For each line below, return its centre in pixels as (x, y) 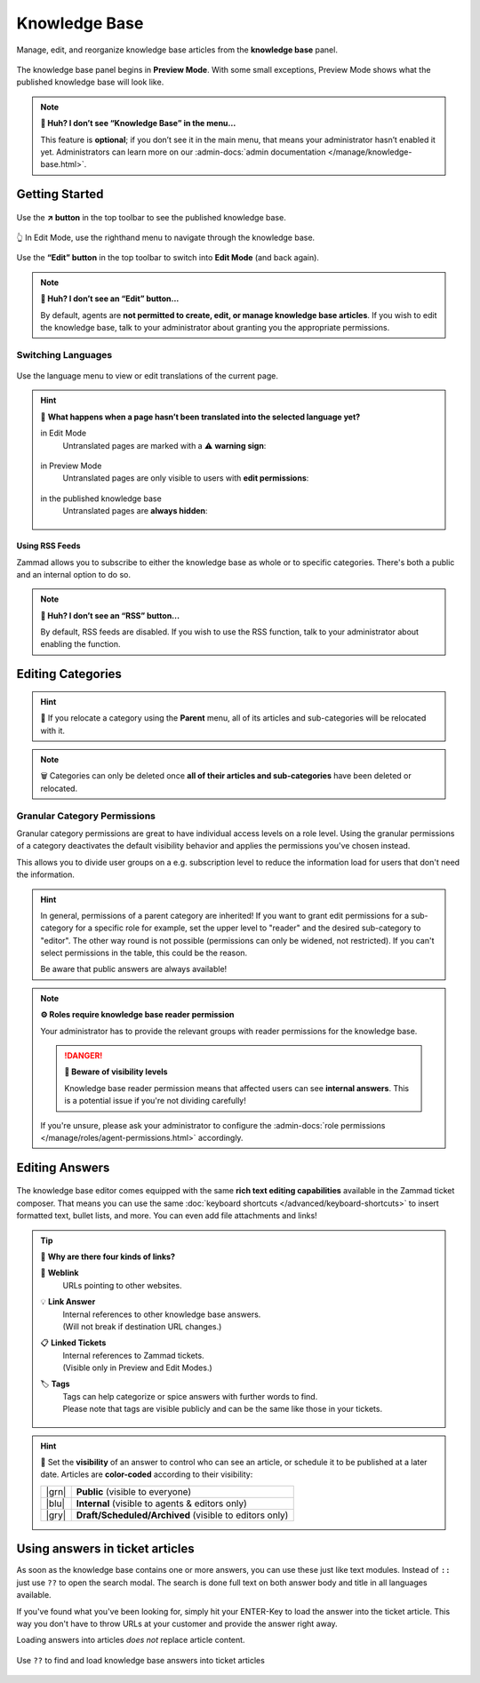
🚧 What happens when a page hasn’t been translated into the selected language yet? (200, 417)
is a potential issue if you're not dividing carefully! (155, 1101)
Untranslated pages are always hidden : (135, 511)
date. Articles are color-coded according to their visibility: (147, 1474)
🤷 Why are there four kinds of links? (108, 1256)
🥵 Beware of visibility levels (116, 1072)
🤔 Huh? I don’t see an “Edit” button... (110, 299)
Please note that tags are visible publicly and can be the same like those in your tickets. (222, 1409)
